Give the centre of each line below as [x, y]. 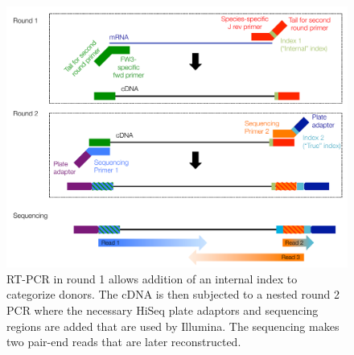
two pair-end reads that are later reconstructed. [124, 342]
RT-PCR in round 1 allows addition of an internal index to [152, 278]
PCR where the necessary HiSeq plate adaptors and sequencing [163, 310]
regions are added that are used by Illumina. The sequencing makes [173, 326]
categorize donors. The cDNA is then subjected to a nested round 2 [173, 294]
